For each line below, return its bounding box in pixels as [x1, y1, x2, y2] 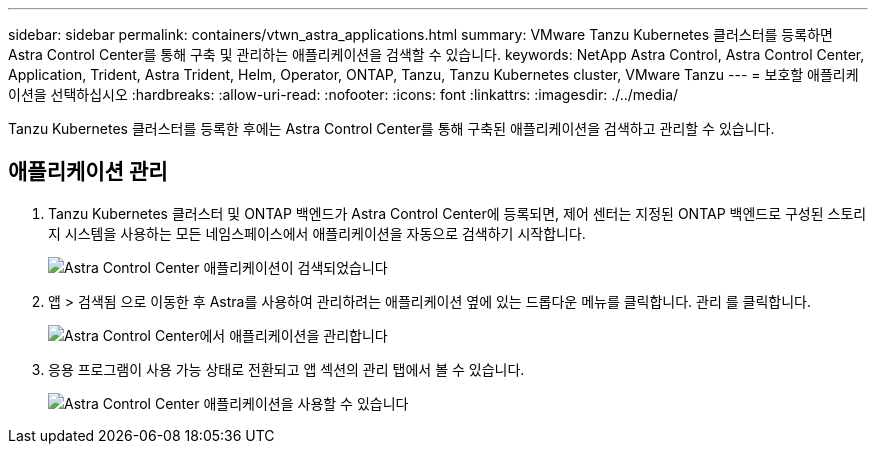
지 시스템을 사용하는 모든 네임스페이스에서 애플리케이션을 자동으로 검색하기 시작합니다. [48, 224, 586, 242]
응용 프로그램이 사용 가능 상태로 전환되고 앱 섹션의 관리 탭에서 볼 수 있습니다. [48, 360, 525, 378]
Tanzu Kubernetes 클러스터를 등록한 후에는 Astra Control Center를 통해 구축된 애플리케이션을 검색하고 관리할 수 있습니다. [8, 120, 775, 137]
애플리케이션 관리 [8, 159, 168, 185]
